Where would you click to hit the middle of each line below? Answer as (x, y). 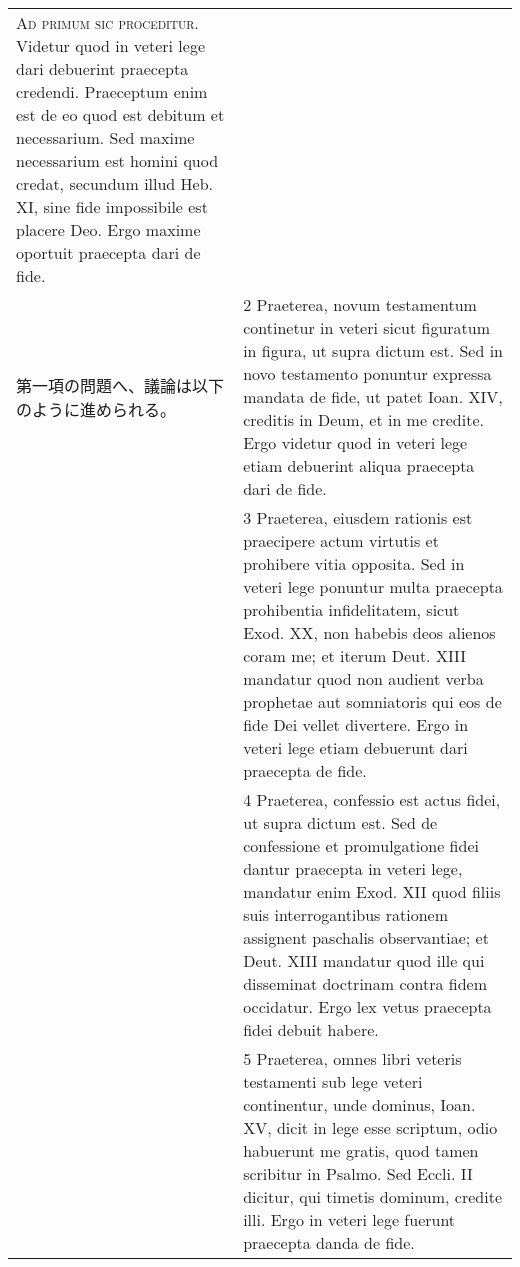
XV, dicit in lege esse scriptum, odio (370, 1127)
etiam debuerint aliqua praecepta (359, 465)
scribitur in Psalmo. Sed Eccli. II (358, 1173)
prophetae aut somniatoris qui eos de (372, 701)
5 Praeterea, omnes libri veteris (352, 1058)
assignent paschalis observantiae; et (366, 937)
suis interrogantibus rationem (346, 914)
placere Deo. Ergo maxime (108, 229)
